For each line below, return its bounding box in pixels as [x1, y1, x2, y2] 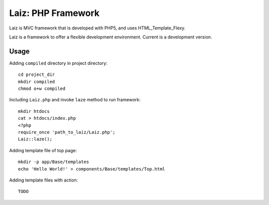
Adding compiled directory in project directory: [9, 60, 108, 66]
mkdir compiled [18, 79, 55, 84]
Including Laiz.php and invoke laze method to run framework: [9, 97, 141, 103]
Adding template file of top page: [9, 147, 77, 153]
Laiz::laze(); [18, 136, 52, 142]
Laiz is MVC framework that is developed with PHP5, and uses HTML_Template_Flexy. [9, 25, 186, 31]
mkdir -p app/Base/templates [18, 159, 89, 165]
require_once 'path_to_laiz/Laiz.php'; [18, 129, 116, 135]
